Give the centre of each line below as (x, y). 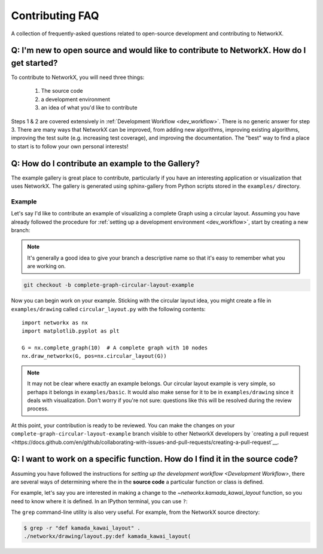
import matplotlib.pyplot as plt (71, 331)
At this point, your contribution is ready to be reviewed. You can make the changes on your (123, 425)
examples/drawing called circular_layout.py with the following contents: (108, 309)
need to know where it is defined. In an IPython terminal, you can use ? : (99, 501)
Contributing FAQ (55, 16)
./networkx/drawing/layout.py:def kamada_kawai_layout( (107, 536)
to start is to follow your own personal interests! (70, 146)
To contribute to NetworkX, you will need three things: (78, 77)
